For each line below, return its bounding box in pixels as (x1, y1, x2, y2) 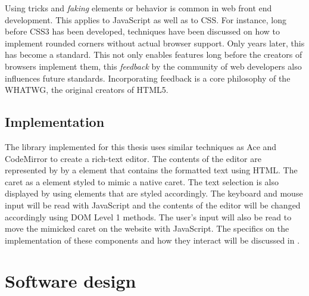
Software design (5, 269, 136, 293)
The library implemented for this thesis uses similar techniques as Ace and (5, 140, 277, 152)
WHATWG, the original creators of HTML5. (5, 83, 168, 96)
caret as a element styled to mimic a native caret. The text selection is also (5, 175, 279, 188)
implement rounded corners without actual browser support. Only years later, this (5, 36, 305, 49)
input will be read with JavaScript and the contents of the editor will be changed (5, 198, 301, 211)
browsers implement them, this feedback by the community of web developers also (5, 60, 302, 72)
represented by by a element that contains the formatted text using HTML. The (5, 164, 298, 176)
